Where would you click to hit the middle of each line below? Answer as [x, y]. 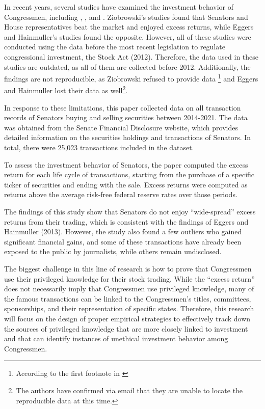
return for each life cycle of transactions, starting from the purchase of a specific [129, 174]
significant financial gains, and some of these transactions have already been [123, 241]
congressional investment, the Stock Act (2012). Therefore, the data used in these [131, 56]
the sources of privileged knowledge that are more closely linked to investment [126, 328]
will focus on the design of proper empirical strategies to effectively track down [127, 318]
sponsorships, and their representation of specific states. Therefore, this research [129, 308]
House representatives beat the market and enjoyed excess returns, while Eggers [129, 27]
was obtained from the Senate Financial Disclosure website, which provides [121, 127]
